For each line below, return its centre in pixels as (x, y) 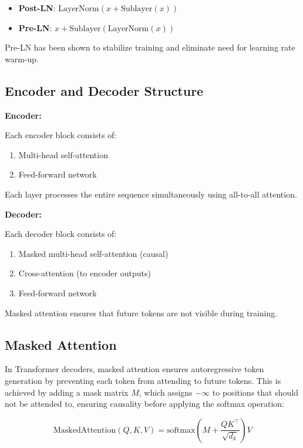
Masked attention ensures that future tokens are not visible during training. (141, 312)
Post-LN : (37, 8)
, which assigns (166, 392)
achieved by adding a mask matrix (67, 392)
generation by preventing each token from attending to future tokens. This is (143, 380)
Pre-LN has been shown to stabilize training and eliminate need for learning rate (150, 47)
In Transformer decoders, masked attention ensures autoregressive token (134, 369)
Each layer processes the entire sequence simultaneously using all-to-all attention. (151, 194)
